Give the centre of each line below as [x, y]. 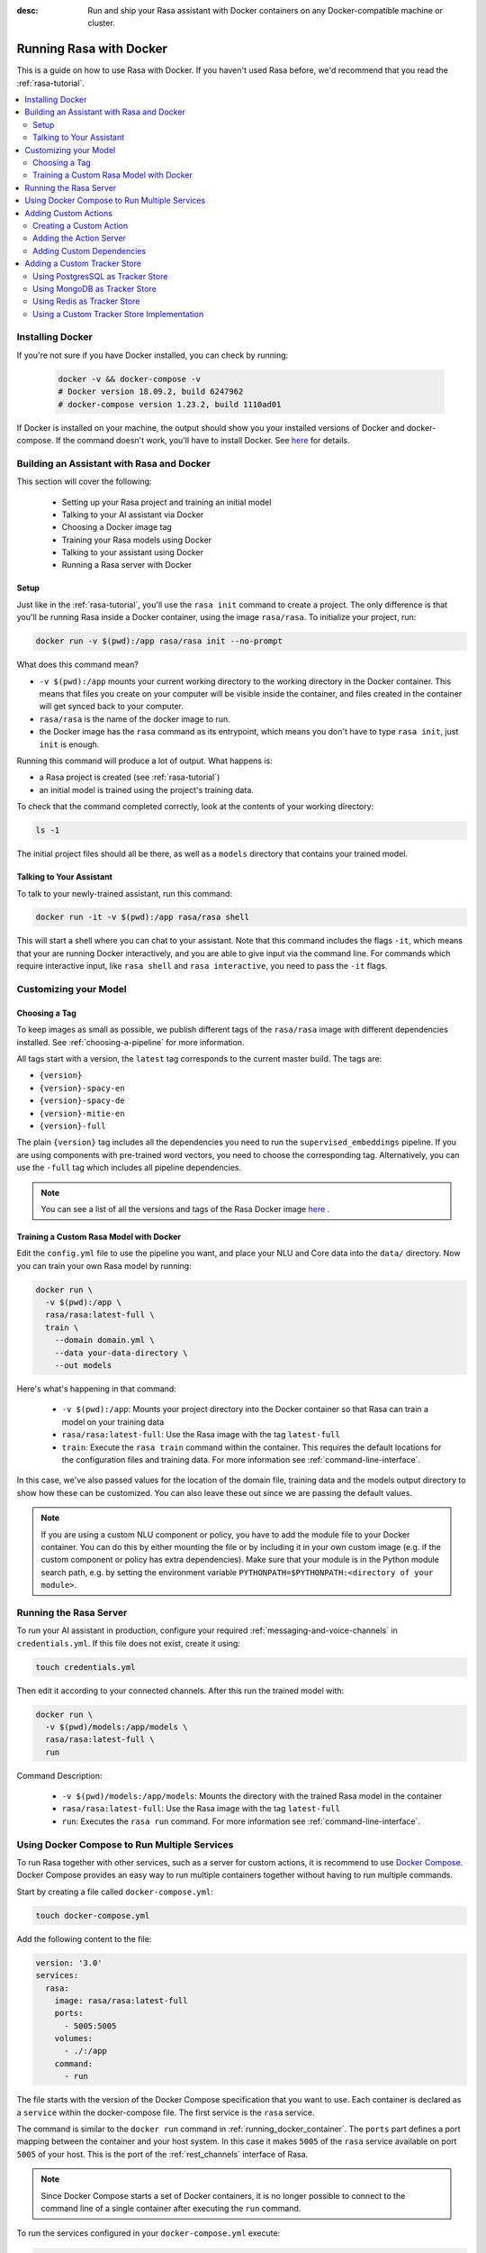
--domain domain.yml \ [104, 1340]
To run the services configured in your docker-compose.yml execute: [148, 2233]
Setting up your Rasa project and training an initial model [166, 502]
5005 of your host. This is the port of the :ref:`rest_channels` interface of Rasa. [162, 2154]
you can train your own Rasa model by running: [104, 1265]
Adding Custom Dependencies [90, 251]
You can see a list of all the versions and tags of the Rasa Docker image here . [185, 1209]
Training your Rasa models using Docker [136, 540]
